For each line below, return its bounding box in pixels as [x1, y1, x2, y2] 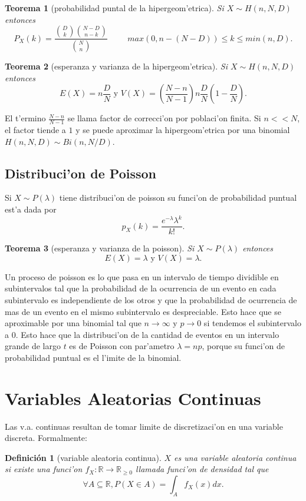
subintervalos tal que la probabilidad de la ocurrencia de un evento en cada [5, 282, 277, 294]
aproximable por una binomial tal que [5, 317, 142, 329]
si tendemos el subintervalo [203, 317, 302, 329]
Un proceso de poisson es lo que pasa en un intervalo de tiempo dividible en [5, 270, 279, 283]
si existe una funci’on [5, 463, 83, 475]
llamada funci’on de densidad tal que [135, 463, 269, 475]
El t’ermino [5, 112, 46, 124]
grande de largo [5, 340, 61, 352]
